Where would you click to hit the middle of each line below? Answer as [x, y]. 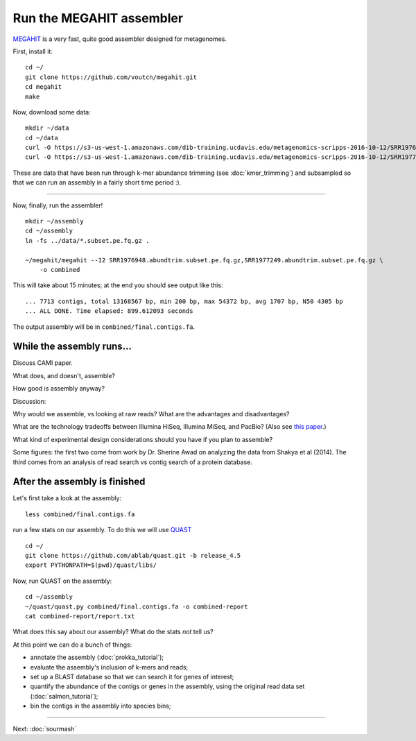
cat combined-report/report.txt [80, 616]
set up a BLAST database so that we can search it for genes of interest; [132, 676]
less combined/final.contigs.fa [80, 514]
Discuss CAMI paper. [43, 363]
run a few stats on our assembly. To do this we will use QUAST [102, 530]
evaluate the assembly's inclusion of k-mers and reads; [109, 667]
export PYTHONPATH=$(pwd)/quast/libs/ [91, 565]
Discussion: [29, 401]
